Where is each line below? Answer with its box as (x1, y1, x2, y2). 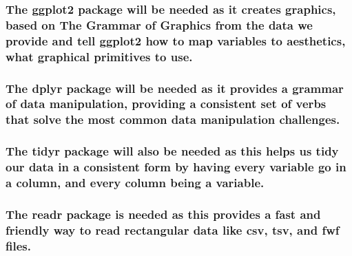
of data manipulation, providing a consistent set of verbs (6, 95, 327, 112)
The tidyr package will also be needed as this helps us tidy (6, 142, 339, 160)
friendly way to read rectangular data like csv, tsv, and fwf (6, 221, 340, 238)
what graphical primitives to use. (6, 47, 193, 65)
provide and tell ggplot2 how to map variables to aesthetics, (6, 32, 346, 49)
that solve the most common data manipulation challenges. (6, 111, 340, 128)
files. (6, 237, 31, 254)
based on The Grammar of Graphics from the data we (6, 16, 313, 33)
